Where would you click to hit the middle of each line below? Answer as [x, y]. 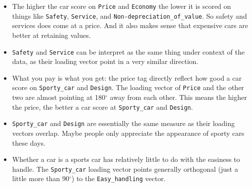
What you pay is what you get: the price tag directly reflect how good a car [127, 78]
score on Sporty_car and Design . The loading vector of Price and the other [128, 87]
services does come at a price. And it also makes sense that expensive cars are [130, 25]
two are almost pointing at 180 [59, 97]
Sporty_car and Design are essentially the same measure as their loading [124, 123]
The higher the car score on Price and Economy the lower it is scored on [122, 6]
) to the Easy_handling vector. [119, 178]
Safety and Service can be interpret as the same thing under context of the [128, 51]
